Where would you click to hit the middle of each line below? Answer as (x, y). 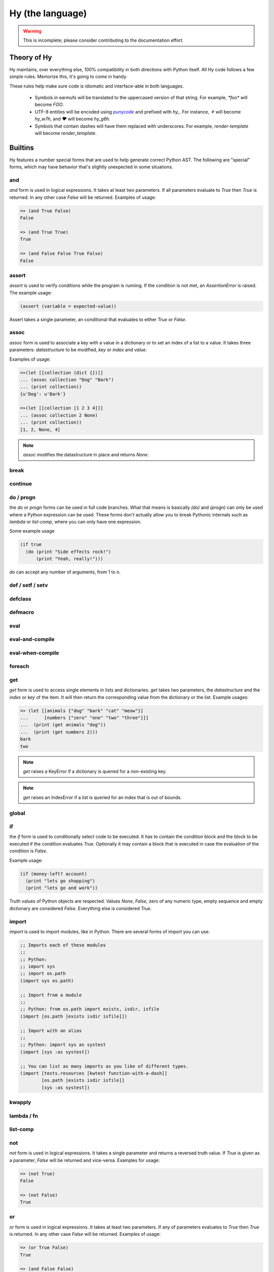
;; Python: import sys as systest (63, 1045)
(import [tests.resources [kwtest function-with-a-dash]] (94, 1073)
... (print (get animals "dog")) (63, 725)
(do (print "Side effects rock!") (68, 552)
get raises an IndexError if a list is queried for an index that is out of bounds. (102, 797)
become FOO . (49, 105)
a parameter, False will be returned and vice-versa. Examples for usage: (84, 1160)
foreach (19, 667)
